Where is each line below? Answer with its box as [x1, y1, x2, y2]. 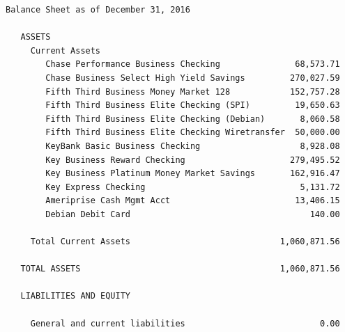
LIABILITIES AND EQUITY [20, 291, 130, 301]
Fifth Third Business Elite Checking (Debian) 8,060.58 [45, 113, 340, 124]
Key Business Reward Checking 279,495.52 [45, 155, 340, 165]
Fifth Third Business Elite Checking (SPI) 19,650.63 [45, 100, 340, 111]
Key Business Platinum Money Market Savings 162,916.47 [45, 168, 340, 179]
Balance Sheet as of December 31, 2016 [6, 5, 190, 15]
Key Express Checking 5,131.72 [45, 182, 340, 192]
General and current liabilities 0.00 [30, 318, 340, 329]
